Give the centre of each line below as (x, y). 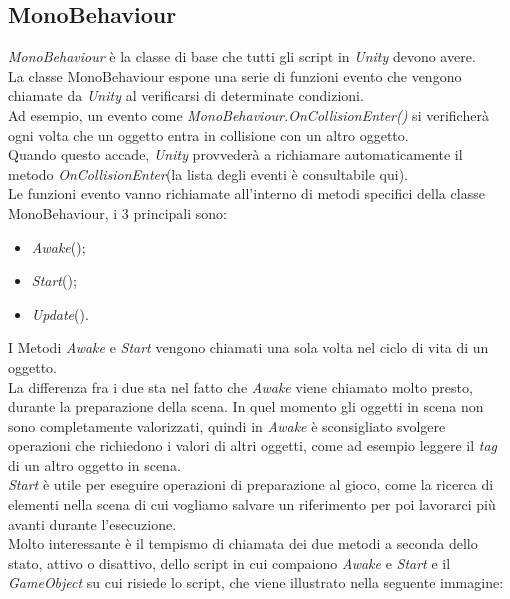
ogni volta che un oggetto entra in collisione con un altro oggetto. (208, 134)
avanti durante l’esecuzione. (92, 523)
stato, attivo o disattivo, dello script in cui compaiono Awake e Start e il (229, 562)
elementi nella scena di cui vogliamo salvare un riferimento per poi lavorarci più (252, 504)
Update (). (60, 313)
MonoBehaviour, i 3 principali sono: (117, 212)
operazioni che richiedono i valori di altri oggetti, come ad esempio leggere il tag (253, 445)
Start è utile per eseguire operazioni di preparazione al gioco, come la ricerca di (251, 484)
